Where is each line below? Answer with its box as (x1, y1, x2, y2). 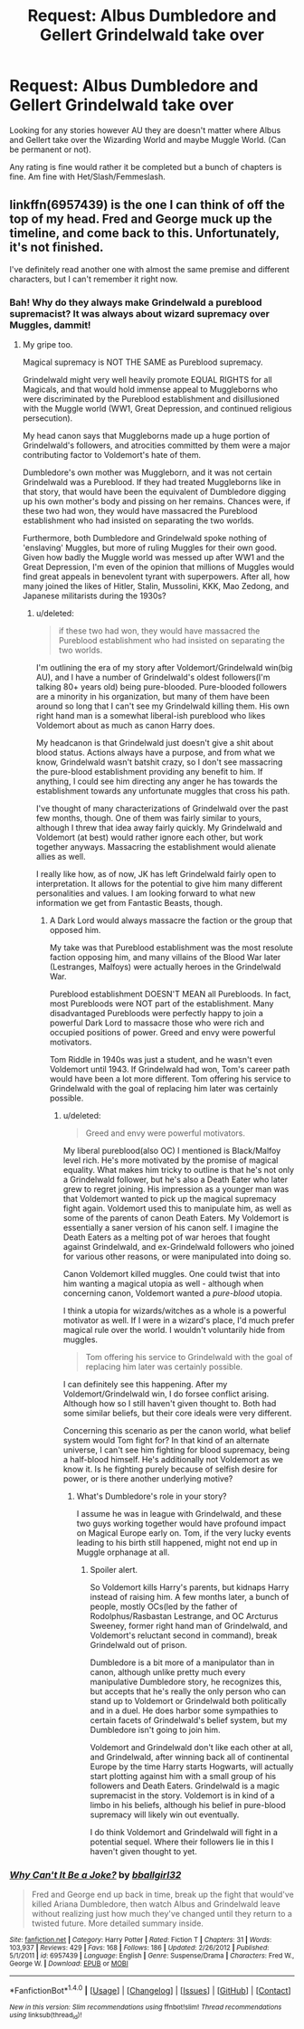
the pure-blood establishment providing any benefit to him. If (35, 767, 263, 777)
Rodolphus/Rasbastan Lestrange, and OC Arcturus (90, 1611, 279, 1622)
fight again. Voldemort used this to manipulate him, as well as (62, 1203, 292, 1214)
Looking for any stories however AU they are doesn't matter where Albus (9, 124, 281, 136)
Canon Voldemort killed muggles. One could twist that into (62, 1269, 280, 1280)
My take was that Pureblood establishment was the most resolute (49, 942, 294, 953)
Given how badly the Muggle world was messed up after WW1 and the (22, 552, 285, 563)
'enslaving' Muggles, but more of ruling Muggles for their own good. (22, 542, 278, 553)
